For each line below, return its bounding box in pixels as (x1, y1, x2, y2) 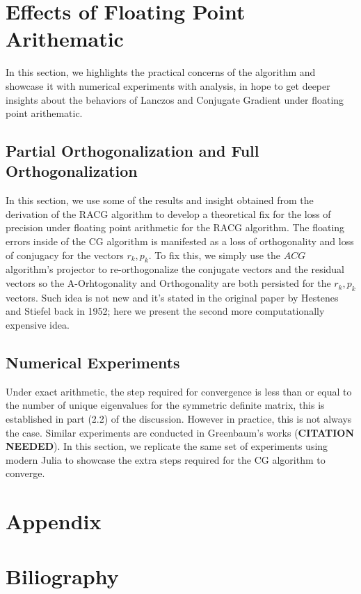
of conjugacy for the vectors (6, 247, 124, 262)
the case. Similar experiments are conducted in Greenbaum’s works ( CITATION (6, 425, 354, 439)
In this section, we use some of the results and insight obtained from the (6, 193, 314, 208)
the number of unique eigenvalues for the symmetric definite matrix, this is (6, 398, 325, 412)
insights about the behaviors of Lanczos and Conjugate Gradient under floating (6, 92, 344, 107)
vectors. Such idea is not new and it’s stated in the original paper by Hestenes (6, 290, 339, 304)
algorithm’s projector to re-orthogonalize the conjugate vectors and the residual (6, 262, 345, 276)
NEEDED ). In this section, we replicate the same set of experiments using (6, 439, 328, 453)
